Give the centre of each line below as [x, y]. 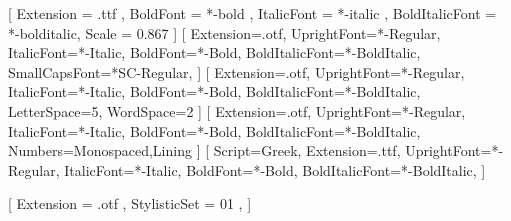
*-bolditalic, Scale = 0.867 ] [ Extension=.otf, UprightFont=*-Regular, [224, 32]
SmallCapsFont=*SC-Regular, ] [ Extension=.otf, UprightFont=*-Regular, [236, 71]
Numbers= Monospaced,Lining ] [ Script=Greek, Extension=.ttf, [204, 150]
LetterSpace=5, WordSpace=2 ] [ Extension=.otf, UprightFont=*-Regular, [237, 110]
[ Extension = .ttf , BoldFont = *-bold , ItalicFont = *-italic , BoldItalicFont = [252, 13]
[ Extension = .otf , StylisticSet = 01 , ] [130, 203]
